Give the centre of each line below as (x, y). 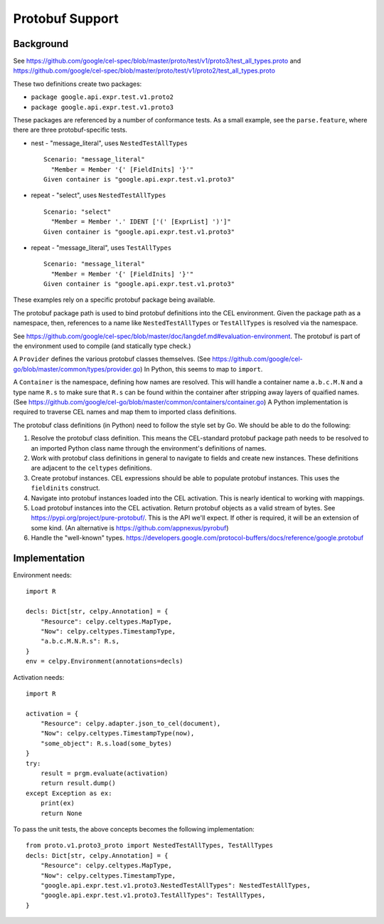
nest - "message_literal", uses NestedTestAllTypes (110, 143)
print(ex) (57, 803)
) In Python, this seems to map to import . (201, 369)
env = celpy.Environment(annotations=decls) (105, 661)
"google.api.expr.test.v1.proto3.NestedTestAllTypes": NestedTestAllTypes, (175, 885)
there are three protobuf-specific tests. (70, 130)
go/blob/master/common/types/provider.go (77, 369)
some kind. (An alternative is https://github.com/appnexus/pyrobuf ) (130, 527)
